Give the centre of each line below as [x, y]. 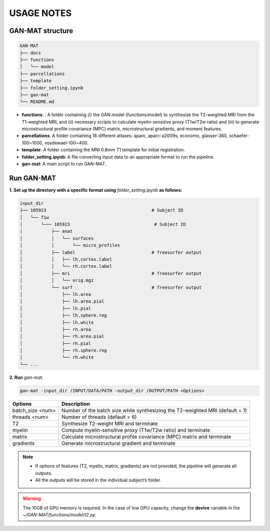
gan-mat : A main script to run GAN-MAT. [64, 164]
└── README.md [37, 102]
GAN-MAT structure [41, 31]
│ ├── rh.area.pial [62, 336]
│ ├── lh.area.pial [62, 301]
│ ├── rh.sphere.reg [63, 351]
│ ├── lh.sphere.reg [63, 316]
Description [75, 404]
